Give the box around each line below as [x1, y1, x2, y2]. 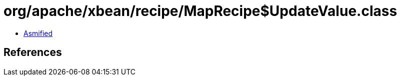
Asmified [23, 28, 53, 37]
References [3, 46, 62, 59]
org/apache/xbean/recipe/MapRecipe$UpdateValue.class [3, 2, 397, 19]
